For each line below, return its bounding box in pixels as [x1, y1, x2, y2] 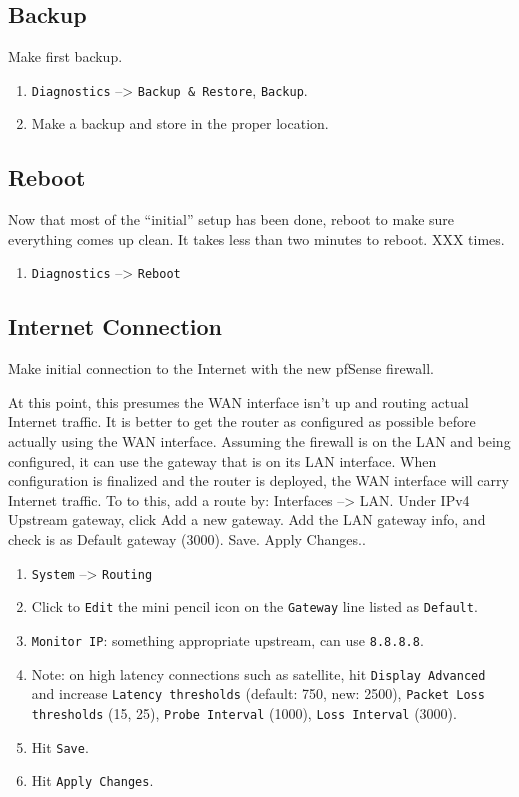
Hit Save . [31, 736, 89, 757]
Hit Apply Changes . [31, 770, 154, 791]
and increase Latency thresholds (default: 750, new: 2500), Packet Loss [31, 683, 485, 704]
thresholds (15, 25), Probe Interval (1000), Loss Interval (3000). [31, 702, 457, 723]
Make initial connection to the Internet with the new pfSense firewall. [8, 358, 434, 379]
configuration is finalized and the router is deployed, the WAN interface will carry [8, 470, 509, 491]
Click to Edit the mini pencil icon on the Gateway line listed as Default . [31, 596, 478, 617]
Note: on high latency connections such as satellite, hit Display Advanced [31, 663, 486, 684]
